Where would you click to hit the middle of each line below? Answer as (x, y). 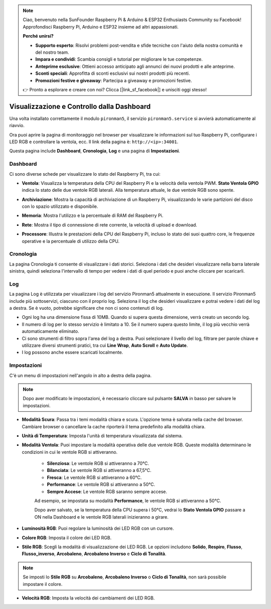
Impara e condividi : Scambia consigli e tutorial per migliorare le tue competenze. (119, 59)
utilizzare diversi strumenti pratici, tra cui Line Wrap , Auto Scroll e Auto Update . (105, 345)
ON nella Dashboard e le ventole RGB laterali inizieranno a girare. (102, 517)
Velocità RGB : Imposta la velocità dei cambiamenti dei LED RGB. (88, 598)
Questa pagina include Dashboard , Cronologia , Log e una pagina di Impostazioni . (95, 151)
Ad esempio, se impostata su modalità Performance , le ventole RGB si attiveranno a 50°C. (128, 501)
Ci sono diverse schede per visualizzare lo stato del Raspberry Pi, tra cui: (85, 174)
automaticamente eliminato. (50, 331)
